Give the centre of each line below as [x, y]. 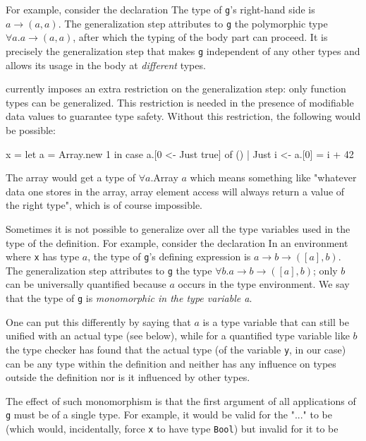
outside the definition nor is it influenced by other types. [128, 377]
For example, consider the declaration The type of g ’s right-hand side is [160, 9]
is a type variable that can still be [276, 321]
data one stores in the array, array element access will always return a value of [175, 191]
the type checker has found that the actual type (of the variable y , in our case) [176, 349]
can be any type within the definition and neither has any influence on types [171, 363]
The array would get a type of [71, 177]
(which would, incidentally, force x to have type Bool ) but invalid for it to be [172, 428]
